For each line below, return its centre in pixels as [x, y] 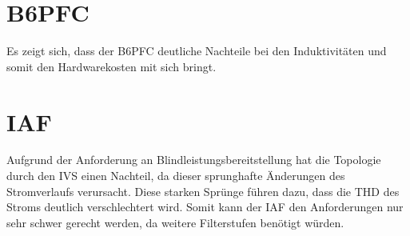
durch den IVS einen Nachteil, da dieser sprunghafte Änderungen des [176, 176]
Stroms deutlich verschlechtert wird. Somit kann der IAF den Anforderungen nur [205, 207]
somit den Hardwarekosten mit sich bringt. [111, 66]
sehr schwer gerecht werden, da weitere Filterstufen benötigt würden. [175, 222]
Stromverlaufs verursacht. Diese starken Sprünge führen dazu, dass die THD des [203, 191]
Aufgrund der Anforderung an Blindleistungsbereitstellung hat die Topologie [194, 160]
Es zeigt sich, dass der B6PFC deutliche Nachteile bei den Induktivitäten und [197, 51]
